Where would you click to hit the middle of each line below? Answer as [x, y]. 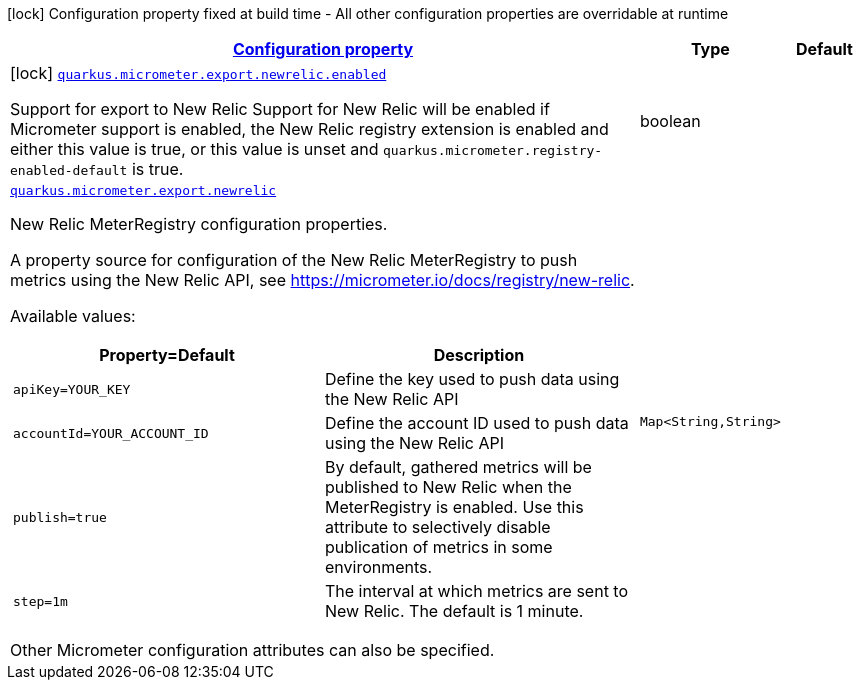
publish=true [60, 517]
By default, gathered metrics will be [458, 467]
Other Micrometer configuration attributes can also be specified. [252, 650]
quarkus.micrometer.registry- [492, 150]
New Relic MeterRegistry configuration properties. [199, 224]
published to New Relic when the [448, 487]
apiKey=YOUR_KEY [72, 389]
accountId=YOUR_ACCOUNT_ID [111, 433]
